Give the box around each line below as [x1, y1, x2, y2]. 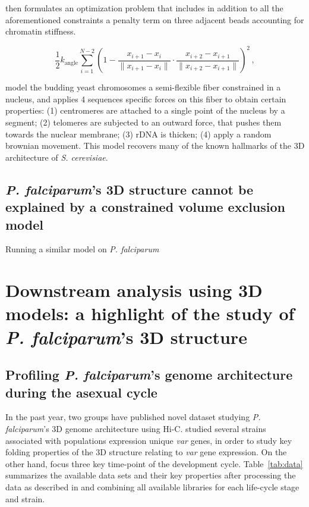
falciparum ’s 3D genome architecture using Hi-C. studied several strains [5, 422, 266, 434]
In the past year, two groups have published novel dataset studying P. [5, 411, 261, 423]
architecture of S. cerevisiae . [5, 151, 108, 163]
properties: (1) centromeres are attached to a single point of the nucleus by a [5, 104, 285, 117]
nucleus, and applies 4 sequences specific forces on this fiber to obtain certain [5, 92, 286, 105]
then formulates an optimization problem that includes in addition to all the [5, 2, 283, 14]
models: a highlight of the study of [5, 301, 295, 326]
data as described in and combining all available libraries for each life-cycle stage [5, 480, 299, 493]
